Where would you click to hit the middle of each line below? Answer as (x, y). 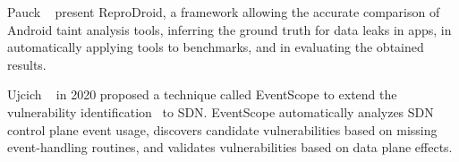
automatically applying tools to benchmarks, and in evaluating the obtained (216, 47)
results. (27, 64)
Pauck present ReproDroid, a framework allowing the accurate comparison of (224, 12)
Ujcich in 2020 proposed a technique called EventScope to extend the (202, 94)
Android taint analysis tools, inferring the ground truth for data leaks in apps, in (229, 29)
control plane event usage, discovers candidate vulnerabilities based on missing (222, 129)
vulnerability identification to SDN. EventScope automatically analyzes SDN (221, 111)
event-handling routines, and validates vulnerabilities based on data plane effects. (230, 147)
